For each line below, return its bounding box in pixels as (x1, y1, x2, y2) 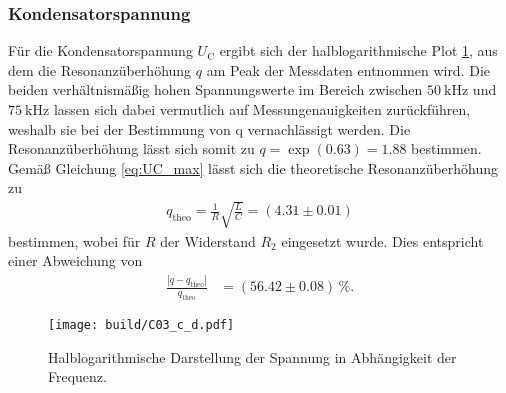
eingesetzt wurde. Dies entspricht (281, 230, 484, 251)
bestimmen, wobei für (8, 230, 141, 251)
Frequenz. (48, 366, 107, 387)
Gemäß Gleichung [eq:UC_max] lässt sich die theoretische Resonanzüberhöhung (8, 157, 499, 178)
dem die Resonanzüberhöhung (8, 59, 192, 80)
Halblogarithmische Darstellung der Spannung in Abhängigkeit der (48, 346, 457, 367)
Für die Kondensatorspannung (8, 40, 193, 61)
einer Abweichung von (8, 250, 143, 271)
